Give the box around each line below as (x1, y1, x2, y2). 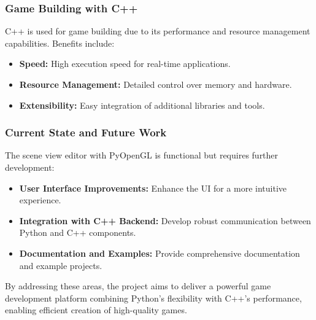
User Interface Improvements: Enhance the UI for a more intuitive (19, 181, 287, 194)
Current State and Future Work (5, 125, 167, 140)
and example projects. (19, 259, 102, 271)
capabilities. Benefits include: (5, 36, 115, 49)
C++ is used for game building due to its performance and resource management (5, 25, 310, 37)
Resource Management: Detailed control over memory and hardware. (19, 78, 292, 90)
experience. (19, 193, 61, 206)
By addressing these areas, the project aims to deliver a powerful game (5, 279, 271, 292)
